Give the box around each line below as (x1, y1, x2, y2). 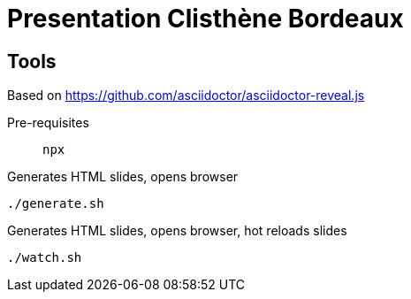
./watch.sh (7, 250, 82, 265)
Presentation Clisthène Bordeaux (7, 4, 404, 34)
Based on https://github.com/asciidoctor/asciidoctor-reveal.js (7, 88, 365, 103)
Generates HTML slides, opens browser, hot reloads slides (7, 223, 347, 239)
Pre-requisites (7, 115, 89, 131)
